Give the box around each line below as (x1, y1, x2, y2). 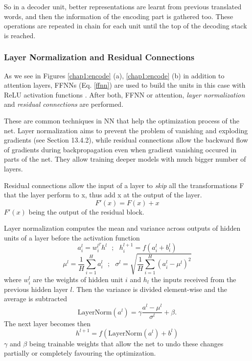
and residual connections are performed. (4, 99, 124, 109)
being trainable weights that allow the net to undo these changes (29, 338, 224, 348)
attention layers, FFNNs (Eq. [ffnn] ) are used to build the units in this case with (4, 80, 246, 90)
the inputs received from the (151, 274, 236, 284)
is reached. (4, 30, 36, 40)
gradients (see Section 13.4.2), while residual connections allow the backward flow (4, 135, 248, 145)
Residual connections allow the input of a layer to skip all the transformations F (4, 180, 244, 190)
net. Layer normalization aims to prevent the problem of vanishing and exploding (4, 125, 248, 135)
